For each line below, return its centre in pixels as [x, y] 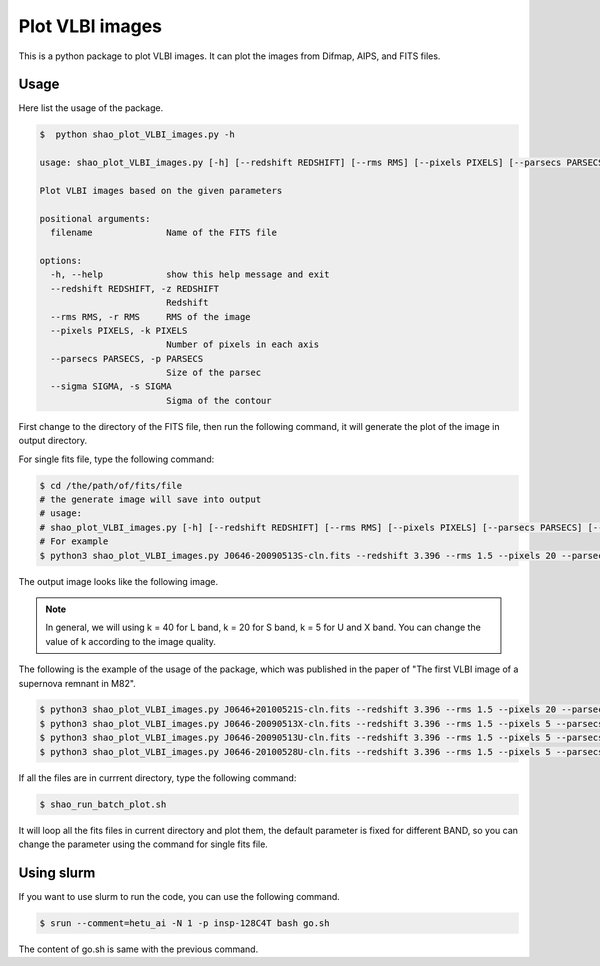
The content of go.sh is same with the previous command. [138, 949]
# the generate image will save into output [150, 499]
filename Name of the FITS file [163, 233]
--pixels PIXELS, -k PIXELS [119, 330]
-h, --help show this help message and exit [190, 274]
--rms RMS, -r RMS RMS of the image [150, 316]
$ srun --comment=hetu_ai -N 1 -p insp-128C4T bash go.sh [184, 923]
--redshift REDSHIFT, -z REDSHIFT [135, 288]
